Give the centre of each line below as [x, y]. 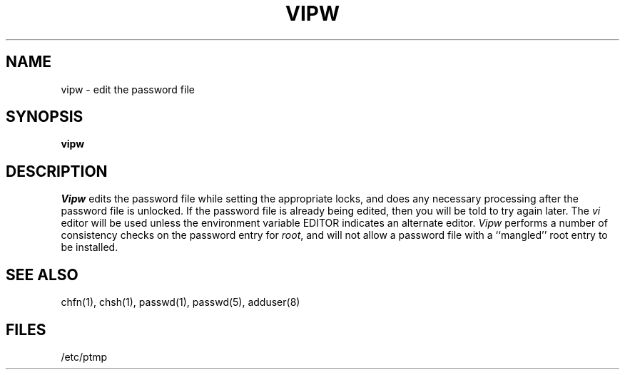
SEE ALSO [42, 274]
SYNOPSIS [45, 117]
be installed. [90, 247]
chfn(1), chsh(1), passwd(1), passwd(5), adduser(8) [181, 302]
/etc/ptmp [84, 356]
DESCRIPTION [57, 171]
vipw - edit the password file [128, 89]
